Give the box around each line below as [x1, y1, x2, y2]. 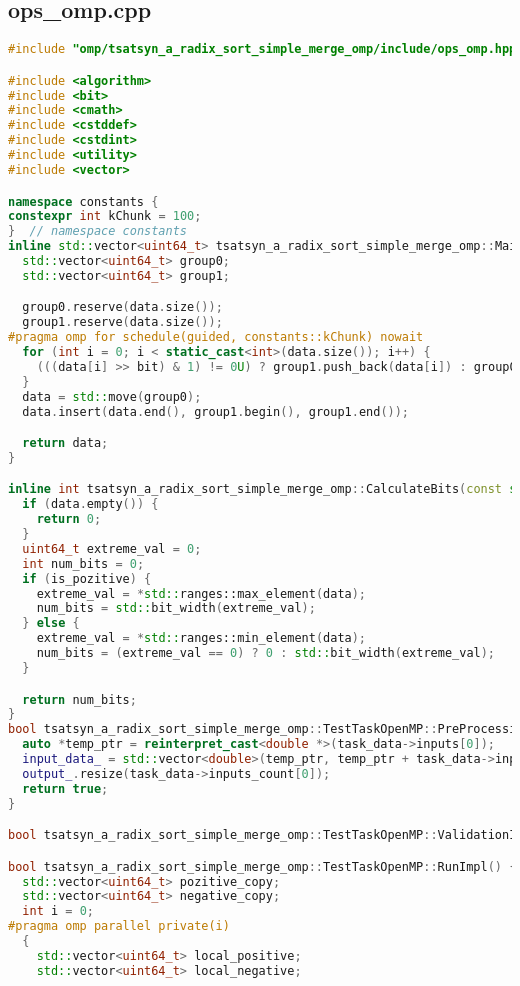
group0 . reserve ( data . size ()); [22, 300, 223, 315]
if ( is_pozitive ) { [22, 571, 152, 586]
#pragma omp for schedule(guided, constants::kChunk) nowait [8, 330, 424, 345]
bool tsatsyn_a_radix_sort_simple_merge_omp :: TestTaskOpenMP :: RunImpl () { [8, 859, 517, 874]
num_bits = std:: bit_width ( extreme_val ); [36, 601, 316, 616]
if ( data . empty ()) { [22, 497, 159, 512]
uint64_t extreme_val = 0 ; [22, 541, 202, 556]
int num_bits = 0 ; [22, 556, 145, 571]
